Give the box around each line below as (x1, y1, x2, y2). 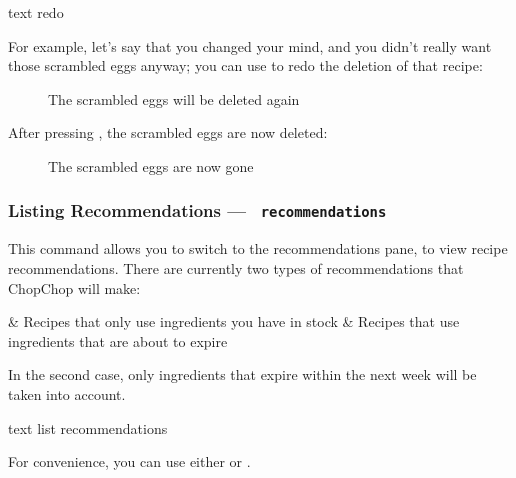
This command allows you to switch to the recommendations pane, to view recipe (8, 238, 508, 259)
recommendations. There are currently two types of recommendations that (8, 257, 464, 278)
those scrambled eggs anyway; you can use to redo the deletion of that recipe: (8, 55, 483, 76)
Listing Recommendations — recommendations (8, 198, 387, 223)
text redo (8, 2, 64, 22)
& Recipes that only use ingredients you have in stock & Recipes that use (8, 311, 460, 332)
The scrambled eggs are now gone (48, 155, 254, 176)
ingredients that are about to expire (8, 330, 228, 351)
